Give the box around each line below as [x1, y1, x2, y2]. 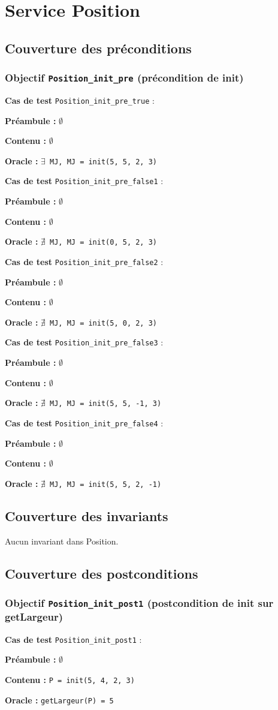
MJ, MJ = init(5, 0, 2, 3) [50, 318, 157, 327]
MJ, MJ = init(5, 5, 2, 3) [50, 157, 157, 166]
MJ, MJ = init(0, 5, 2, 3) [50, 238, 157, 247]
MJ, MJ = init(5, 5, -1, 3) [50, 399, 162, 408]
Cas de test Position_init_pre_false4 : [5, 416, 164, 429]
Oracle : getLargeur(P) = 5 [5, 693, 114, 706]
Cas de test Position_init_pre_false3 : [5, 336, 164, 348]
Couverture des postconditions [5, 564, 198, 582]
